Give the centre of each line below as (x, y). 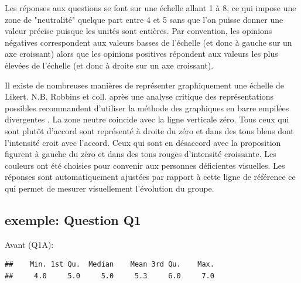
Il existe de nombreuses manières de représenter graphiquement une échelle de (144, 85)
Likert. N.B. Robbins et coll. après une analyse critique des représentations (139, 96)
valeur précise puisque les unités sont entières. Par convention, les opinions (138, 31)
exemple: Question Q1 (73, 219)
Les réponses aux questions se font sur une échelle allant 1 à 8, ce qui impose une (150, 8)
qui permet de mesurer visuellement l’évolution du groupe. (110, 188)
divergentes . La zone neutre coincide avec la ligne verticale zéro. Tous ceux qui (147, 119)
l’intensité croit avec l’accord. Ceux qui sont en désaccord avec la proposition (143, 142)
